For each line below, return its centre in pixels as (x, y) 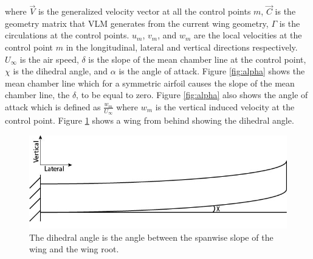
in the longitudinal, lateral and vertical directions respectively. (182, 47)
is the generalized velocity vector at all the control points (144, 11)
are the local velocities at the (248, 35)
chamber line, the (37, 95)
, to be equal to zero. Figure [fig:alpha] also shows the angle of (192, 95)
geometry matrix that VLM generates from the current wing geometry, (137, 23)
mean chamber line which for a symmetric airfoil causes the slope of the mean (150, 83)
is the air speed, (49, 59)
